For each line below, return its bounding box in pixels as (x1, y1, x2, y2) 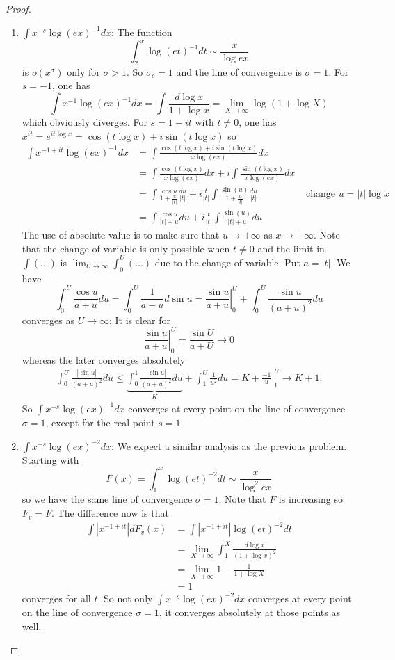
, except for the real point (45, 414, 155, 429)
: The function (111, 24, 172, 39)
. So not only (97, 591, 153, 606)
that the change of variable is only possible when (22, 241, 230, 255)
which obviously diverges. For (22, 115, 147, 129)
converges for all (22, 591, 91, 606)
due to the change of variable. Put (154, 255, 300, 269)
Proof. (6, 1, 31, 15)
